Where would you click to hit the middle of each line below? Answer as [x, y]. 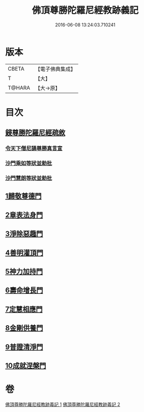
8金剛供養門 [24, 328]
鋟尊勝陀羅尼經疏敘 [35, 133]
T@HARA [19, 88]
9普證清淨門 [24, 347]
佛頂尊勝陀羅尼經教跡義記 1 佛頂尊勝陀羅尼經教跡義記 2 [63, 404]
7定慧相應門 [24, 309]
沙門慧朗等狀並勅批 [29, 178]
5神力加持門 [24, 271]
